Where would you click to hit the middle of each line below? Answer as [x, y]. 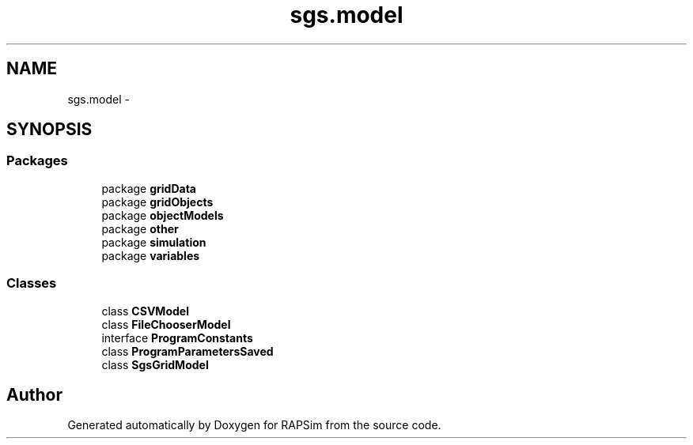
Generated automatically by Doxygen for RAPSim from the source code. [254, 425]
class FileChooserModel [166, 324]
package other [140, 228]
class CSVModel [145, 311]
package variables [151, 255]
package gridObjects [157, 202]
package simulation [154, 242]
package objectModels [163, 215]
